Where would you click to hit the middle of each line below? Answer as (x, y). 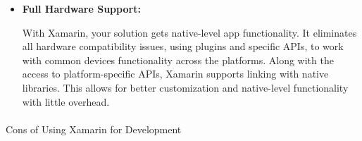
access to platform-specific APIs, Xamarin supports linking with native (175, 74)
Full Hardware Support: (81, 8)
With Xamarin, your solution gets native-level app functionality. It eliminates (189, 32)
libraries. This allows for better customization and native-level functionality (185, 87)
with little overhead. (66, 101)
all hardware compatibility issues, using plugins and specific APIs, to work (183, 46)
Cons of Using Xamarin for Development (94, 129)
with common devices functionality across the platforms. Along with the (178, 60)
